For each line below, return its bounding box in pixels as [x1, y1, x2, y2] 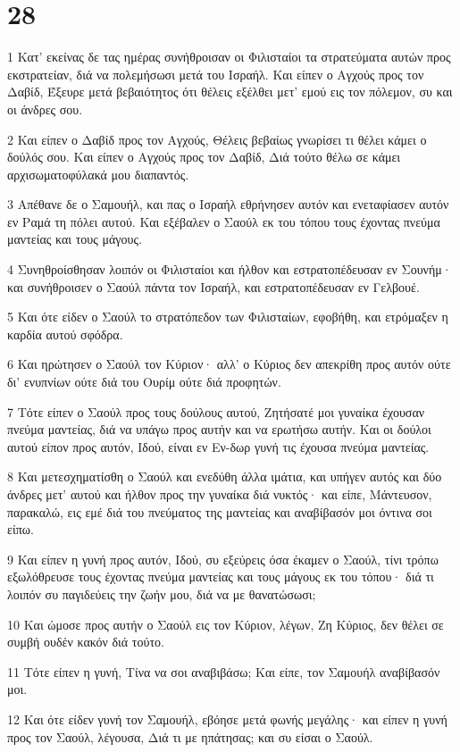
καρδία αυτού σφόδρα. [7, 324, 123, 343]
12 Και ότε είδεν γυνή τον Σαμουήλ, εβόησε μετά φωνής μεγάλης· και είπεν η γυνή [7, 709, 447, 728]
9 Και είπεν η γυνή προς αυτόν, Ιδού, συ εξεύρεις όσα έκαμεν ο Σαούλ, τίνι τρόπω [7, 549, 439, 568]
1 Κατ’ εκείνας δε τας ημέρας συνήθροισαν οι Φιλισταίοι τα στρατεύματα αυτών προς [7, 47, 451, 66]
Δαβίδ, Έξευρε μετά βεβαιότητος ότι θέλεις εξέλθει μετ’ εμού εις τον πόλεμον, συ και [7, 82, 453, 101]
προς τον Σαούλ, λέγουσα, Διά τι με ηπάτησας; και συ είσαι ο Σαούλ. [7, 727, 373, 746]
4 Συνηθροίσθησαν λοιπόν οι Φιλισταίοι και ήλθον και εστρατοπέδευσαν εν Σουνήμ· [7, 260, 452, 279]
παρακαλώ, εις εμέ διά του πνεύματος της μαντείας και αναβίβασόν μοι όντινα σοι [7, 502, 432, 521]
